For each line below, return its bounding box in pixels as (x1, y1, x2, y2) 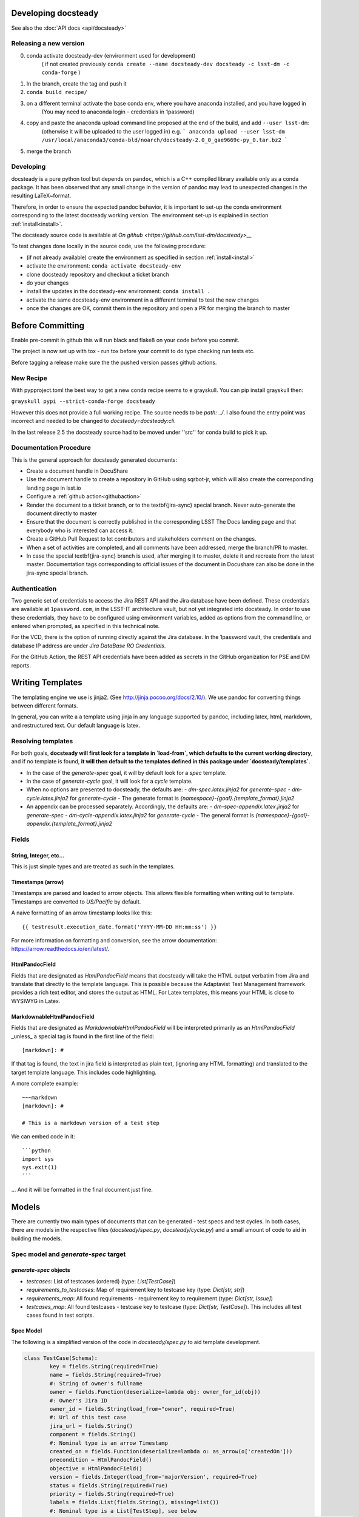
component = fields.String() (49, 1431, 136, 1438)
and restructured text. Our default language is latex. (11, 721, 141, 729)
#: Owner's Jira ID (49, 1397, 107, 1404)
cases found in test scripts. (26, 1311, 94, 1319)
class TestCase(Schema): (24, 1354, 98, 1362)
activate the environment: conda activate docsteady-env (26, 262, 181, 269)
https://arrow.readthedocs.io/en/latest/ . (11, 945, 110, 953)
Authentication (11, 584, 57, 593)
